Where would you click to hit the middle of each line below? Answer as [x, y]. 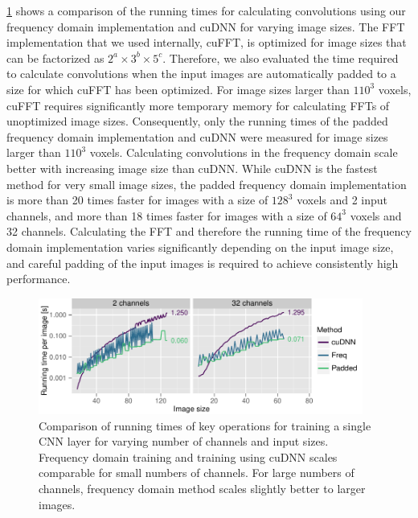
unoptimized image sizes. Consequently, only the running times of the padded [197, 121]
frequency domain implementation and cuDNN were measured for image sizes [197, 136]
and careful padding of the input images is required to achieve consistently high [203, 263]
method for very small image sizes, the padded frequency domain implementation [207, 184]
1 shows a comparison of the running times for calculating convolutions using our [206, 10]
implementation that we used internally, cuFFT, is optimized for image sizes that [207, 42]
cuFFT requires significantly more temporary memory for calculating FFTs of [198, 105]
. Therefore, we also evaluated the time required [281, 58]
